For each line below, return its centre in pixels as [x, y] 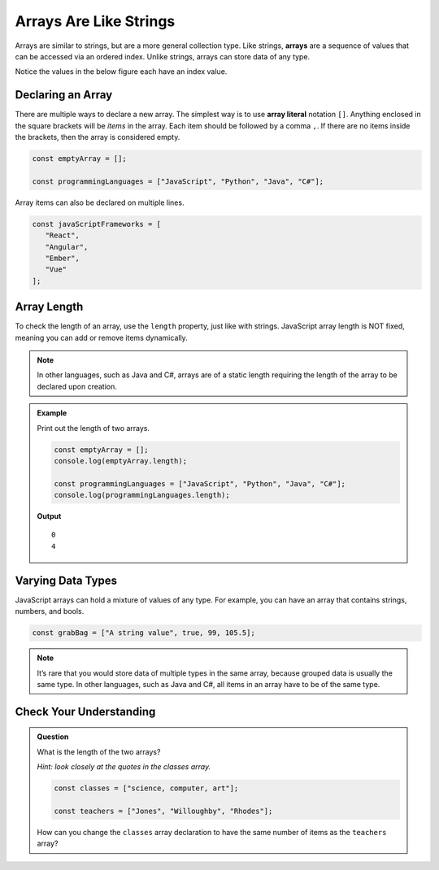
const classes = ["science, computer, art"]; [146, 788]
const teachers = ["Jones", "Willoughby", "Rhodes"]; [163, 811]
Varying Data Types [66, 580]
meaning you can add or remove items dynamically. [102, 337]
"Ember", [63, 258]
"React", [63, 235]
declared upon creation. [77, 386]
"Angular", [67, 247]
